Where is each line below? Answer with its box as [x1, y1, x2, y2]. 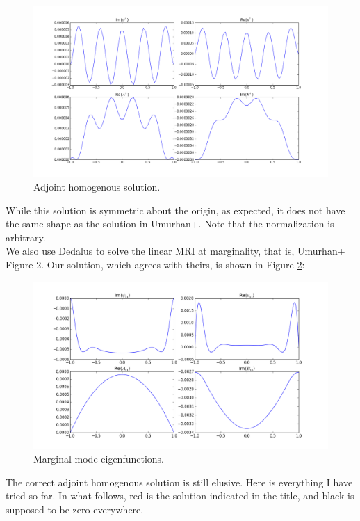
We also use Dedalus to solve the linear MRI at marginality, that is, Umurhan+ [6, 243, 345, 258]
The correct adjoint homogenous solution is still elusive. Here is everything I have [6, 474, 353, 489]
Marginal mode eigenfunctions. [33, 451, 164, 466]
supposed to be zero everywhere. [6, 502, 144, 516]
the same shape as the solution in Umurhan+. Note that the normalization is [6, 216, 334, 231]
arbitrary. [6, 230, 46, 244]
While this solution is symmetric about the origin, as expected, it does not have [6, 202, 345, 217]
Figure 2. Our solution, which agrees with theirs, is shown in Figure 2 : [6, 257, 305, 271]
